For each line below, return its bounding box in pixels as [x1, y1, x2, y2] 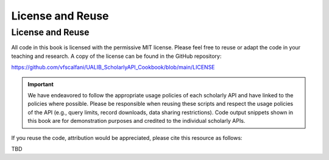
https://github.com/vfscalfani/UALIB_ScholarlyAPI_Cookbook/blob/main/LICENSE [11, 64, 216, 71]
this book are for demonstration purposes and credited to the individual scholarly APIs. [27, 117, 246, 125]
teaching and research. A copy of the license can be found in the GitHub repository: [11, 52, 222, 60]
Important [27, 80, 54, 88]
